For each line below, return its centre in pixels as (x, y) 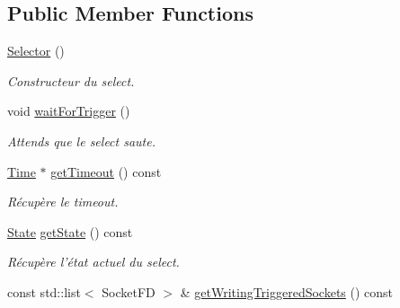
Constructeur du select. (71, 80)
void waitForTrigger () (69, 111)
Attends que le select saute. (81, 141)
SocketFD (129, 291)
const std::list (44, 291)
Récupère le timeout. (63, 202)
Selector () (36, 51)
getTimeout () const (106, 171)
